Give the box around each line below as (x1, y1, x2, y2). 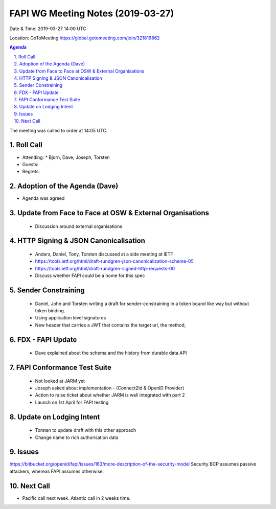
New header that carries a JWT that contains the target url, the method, (35, 322, 186, 328)
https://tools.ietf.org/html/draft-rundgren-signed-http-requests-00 (35, 265, 175, 271)
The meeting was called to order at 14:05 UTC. (9, 127, 108, 133)
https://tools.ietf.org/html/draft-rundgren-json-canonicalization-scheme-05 (35, 258, 194, 264)
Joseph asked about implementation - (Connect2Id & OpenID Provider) (35, 385, 185, 391)
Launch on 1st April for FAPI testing (35, 399, 109, 405)
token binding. (35, 308, 65, 314)
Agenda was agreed (22, 195, 65, 201)
